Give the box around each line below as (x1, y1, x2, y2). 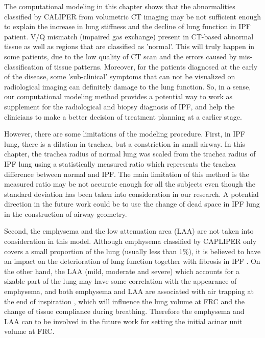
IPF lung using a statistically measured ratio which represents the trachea (4, 158, 236, 169)
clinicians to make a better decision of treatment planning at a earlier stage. (4, 111, 242, 122)
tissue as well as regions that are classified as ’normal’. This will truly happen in (4, 41, 255, 52)
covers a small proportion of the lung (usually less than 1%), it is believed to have (4, 245, 261, 256)
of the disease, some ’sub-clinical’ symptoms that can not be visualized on (4, 71, 235, 82)
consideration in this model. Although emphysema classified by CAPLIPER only (4, 236, 257, 246)
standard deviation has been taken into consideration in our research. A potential (4, 188, 259, 199)
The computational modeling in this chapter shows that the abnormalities (4, 1, 235, 11)
